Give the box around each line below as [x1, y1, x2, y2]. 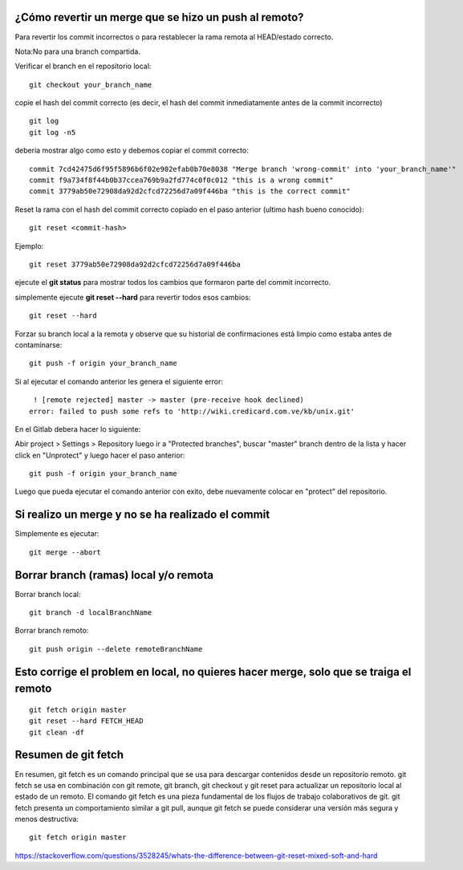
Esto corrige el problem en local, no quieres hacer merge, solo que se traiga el [14, 665, 412, 678]
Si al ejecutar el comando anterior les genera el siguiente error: [14, 376, 224, 386]
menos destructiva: [14, 815, 79, 824]
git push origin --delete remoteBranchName [29, 644, 203, 653]
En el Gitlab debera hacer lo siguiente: [14, 424, 141, 433]
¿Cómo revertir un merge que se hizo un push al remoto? [14, 10, 304, 24]
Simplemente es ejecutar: [14, 529, 100, 539]
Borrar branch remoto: [14, 626, 89, 636]
